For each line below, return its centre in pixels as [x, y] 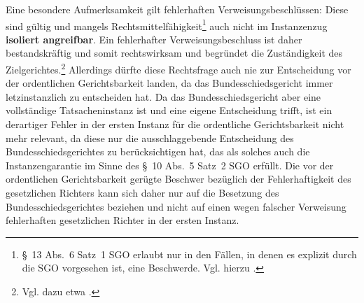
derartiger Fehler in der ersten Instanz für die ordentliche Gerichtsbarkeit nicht [175, 124]
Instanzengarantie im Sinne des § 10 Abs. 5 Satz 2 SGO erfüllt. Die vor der [170, 165]
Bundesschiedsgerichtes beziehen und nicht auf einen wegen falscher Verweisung [176, 206]
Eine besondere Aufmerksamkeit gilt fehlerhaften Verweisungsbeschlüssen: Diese [177, 9]
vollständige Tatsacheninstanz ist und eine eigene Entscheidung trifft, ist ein [169, 110]
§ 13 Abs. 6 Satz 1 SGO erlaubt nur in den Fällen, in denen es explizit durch [189, 254]
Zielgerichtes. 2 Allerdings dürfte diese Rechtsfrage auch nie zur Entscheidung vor [178, 68]
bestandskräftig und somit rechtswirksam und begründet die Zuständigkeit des [174, 53]
